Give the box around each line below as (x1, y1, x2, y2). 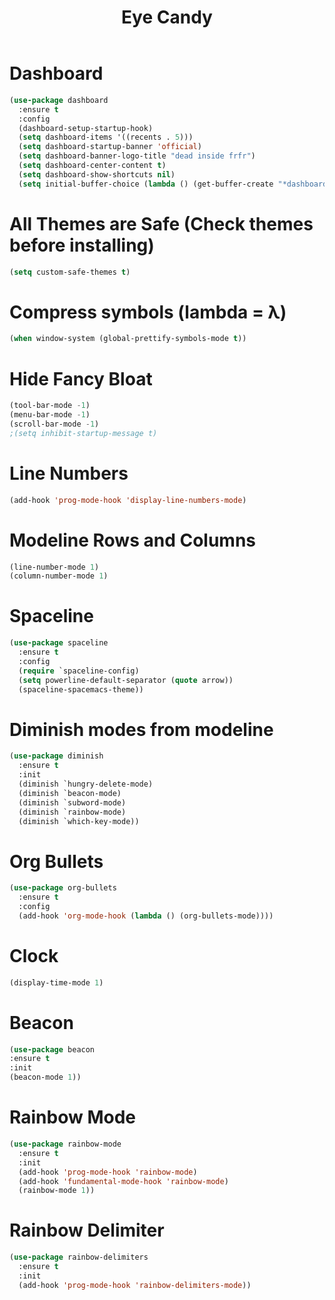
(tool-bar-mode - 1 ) (9, 401, 91, 411)
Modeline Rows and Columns (9, 529, 256, 551)
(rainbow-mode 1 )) (18, 1186, 96, 1196)
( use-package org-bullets (9, 883, 117, 893)
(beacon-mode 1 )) (9, 1072, 82, 1083)
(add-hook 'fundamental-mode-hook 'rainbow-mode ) (18, 1176, 229, 1186)
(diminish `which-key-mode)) (18, 816, 140, 826)
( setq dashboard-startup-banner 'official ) (18, 142, 202, 152)
